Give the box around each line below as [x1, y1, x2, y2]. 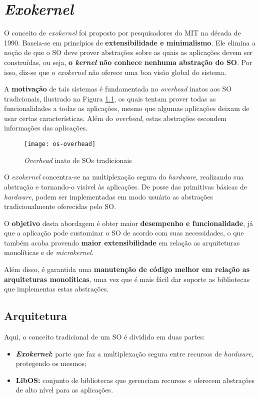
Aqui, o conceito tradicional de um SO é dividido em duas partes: [4, 331, 205, 342]
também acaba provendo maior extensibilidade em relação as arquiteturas [4, 237, 240, 247]
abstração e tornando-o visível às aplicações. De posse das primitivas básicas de [4, 181, 247, 191]
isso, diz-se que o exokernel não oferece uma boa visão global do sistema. [4, 66, 226, 77]
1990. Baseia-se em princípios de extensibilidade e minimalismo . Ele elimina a [4, 37, 256, 47]
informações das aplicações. [4, 122, 88, 133]
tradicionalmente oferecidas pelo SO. [4, 201, 116, 211]
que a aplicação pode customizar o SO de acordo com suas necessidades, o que [4, 227, 244, 238]
